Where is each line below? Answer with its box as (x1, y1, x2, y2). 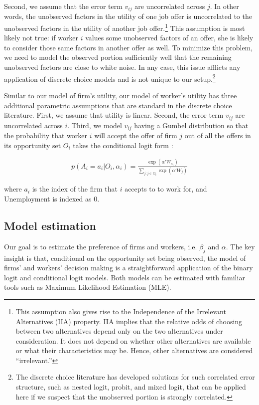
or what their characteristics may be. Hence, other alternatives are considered (15, 345, 253, 356)
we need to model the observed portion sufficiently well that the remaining (4, 52, 232, 62)
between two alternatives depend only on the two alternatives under (15, 326, 223, 336)
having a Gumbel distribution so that (134, 120, 249, 130)
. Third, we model (67, 120, 122, 130)
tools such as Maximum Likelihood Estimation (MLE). (4, 282, 171, 292)
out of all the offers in (184, 130, 251, 141)
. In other (210, 1, 239, 11)
